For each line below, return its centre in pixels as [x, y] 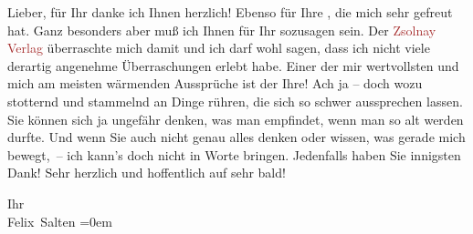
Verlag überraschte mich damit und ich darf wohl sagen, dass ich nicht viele [219, 48]
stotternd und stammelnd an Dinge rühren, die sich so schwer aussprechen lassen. [235, 101]
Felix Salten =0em [60, 221]
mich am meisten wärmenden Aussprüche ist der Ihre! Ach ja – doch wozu [215, 83]
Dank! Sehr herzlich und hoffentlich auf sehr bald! [147, 173]
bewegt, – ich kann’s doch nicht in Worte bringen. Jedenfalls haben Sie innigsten [234, 154]
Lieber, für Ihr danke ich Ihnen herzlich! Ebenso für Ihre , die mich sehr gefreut [230, 12]
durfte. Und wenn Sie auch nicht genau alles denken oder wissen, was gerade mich [236, 137]
